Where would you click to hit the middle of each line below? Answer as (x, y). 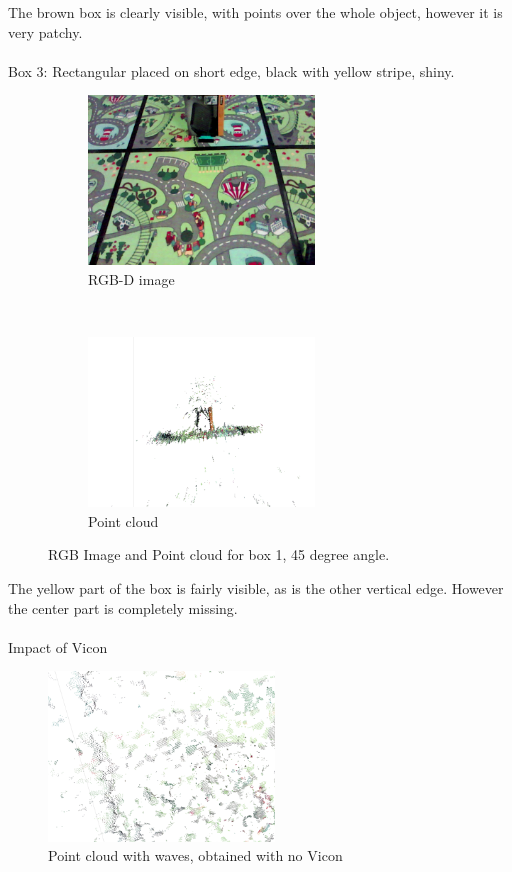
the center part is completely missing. (123, 607)
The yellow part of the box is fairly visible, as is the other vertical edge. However (256, 588)
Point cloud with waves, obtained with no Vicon (195, 855)
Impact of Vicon (58, 646)
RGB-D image (131, 279)
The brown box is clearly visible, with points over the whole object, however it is (255, 12)
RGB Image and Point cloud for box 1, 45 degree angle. (219, 554)
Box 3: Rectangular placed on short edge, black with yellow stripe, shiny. (231, 70)
